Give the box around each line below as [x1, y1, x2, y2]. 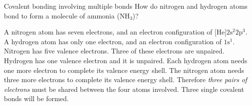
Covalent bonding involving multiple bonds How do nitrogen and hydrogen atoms [4, 1, 248, 11]
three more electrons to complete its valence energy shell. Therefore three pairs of [4, 74, 247, 85]
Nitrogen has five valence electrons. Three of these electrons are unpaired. [4, 46, 225, 56]
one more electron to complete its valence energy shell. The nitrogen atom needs [4, 65, 244, 75]
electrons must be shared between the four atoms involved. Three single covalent [4, 84, 244, 94]
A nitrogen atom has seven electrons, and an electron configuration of [4, 27, 212, 37]
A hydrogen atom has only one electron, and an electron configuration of [4, 36, 222, 46]
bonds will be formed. [4, 93, 69, 104]
